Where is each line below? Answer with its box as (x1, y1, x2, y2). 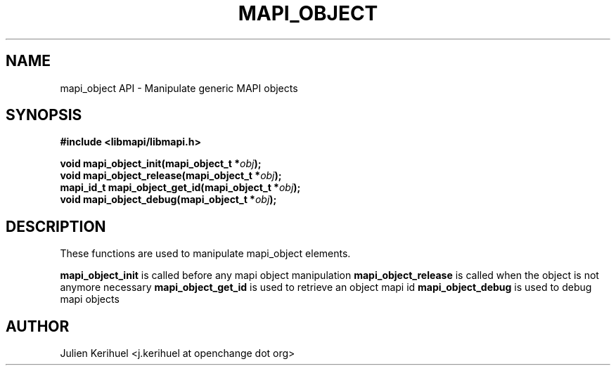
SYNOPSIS (6, 106, 82, 124)
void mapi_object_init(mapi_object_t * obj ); (60, 157, 262, 170)
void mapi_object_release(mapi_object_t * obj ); (60, 169, 282, 182)
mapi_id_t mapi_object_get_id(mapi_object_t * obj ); (60, 181, 301, 194)
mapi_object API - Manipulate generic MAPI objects (60, 82, 298, 94)
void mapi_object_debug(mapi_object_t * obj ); (60, 193, 277, 206)
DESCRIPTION (6, 217, 106, 235)
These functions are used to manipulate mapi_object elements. (60, 247, 351, 260)
